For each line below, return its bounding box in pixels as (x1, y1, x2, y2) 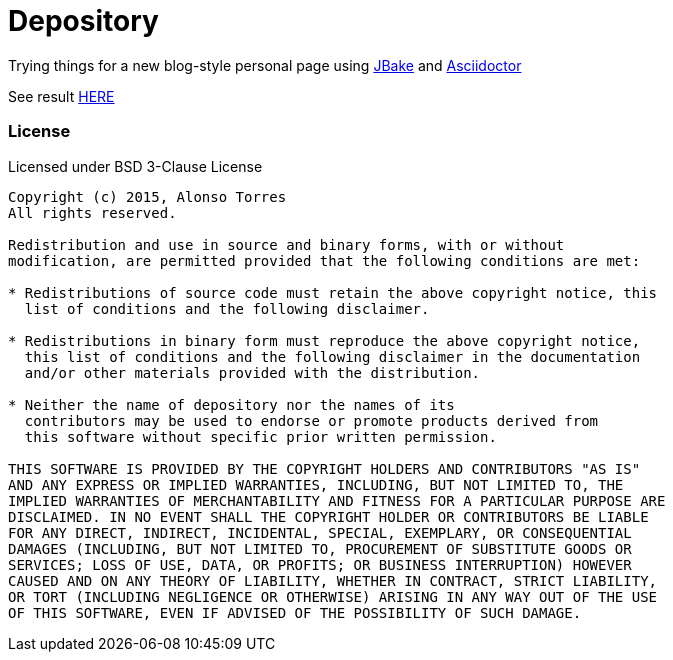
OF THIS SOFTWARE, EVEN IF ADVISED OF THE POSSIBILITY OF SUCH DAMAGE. (8, 604, 582, 621)
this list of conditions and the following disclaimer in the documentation (24, 348, 641, 365)
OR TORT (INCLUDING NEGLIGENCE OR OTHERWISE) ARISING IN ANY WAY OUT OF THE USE (8, 588, 658, 605)
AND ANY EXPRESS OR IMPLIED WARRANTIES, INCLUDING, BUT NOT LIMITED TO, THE (8, 476, 624, 493)
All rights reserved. (8, 204, 177, 221)
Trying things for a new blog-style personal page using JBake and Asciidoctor (8, 56, 522, 74)
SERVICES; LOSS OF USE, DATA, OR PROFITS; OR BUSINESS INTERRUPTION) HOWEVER (8, 556, 632, 573)
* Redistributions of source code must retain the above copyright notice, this (8, 284, 658, 301)
